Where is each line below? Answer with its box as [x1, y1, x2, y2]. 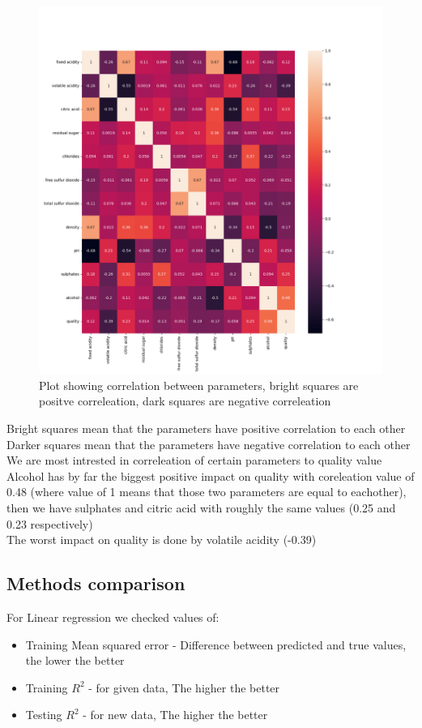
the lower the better [25, 652, 125, 669]
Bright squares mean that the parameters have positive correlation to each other [6, 419, 406, 436]
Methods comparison [6, 571, 185, 596]
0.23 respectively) [6, 515, 93, 532]
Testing [25, 706, 62, 723]
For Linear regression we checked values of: [6, 608, 220, 625]
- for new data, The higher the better [83, 706, 268, 723]
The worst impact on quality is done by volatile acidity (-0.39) [6, 531, 317, 548]
